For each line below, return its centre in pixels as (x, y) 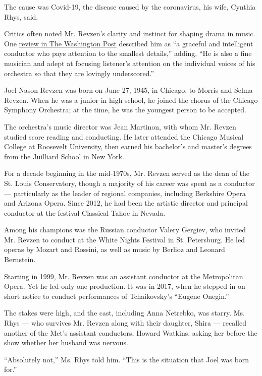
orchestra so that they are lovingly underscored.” (79, 73)
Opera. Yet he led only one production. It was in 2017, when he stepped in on (125, 286)
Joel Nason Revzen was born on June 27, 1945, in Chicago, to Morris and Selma (128, 90)
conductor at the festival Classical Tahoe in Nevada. (85, 212)
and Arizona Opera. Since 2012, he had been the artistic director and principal (126, 203)
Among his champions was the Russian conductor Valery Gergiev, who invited (125, 230)
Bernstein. (20, 259)
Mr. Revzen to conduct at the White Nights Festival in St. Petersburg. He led (124, 239)
